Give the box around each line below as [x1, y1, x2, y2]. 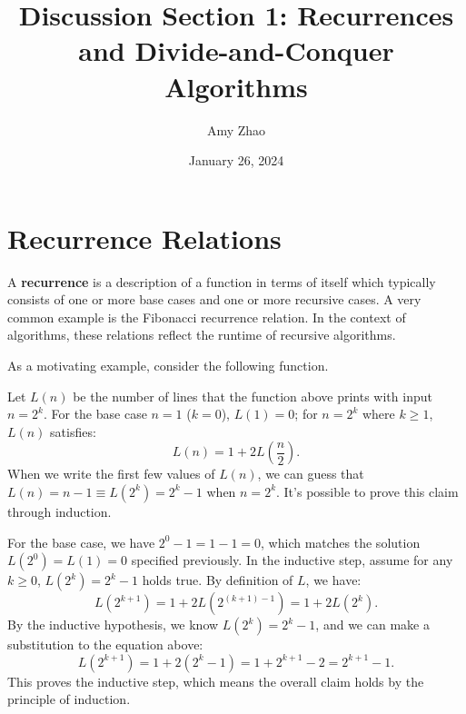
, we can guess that [257, 464, 364, 483]
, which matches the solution [261, 532, 421, 551]
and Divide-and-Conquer [78, 32, 394, 69]
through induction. [7, 501, 112, 521]
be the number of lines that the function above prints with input [73, 386, 432, 405]
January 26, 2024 [188, 151, 284, 170]
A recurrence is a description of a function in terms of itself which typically [7, 272, 436, 291]
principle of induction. [7, 689, 131, 709]
